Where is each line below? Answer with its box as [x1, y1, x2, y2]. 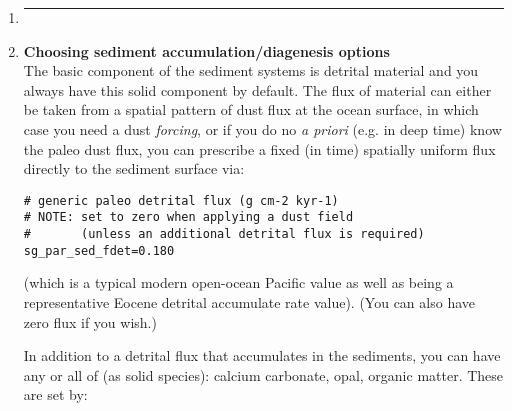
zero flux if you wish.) [23, 311, 157, 332]
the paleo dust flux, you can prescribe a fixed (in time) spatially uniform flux [23, 138, 496, 159]
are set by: [23, 384, 88, 405]
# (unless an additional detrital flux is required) [23, 227, 425, 242]
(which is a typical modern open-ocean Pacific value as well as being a [23, 272, 454, 293]
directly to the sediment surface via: [23, 158, 245, 179]
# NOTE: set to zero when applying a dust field [23, 210, 354, 225]
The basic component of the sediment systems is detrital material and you [23, 60, 479, 81]
